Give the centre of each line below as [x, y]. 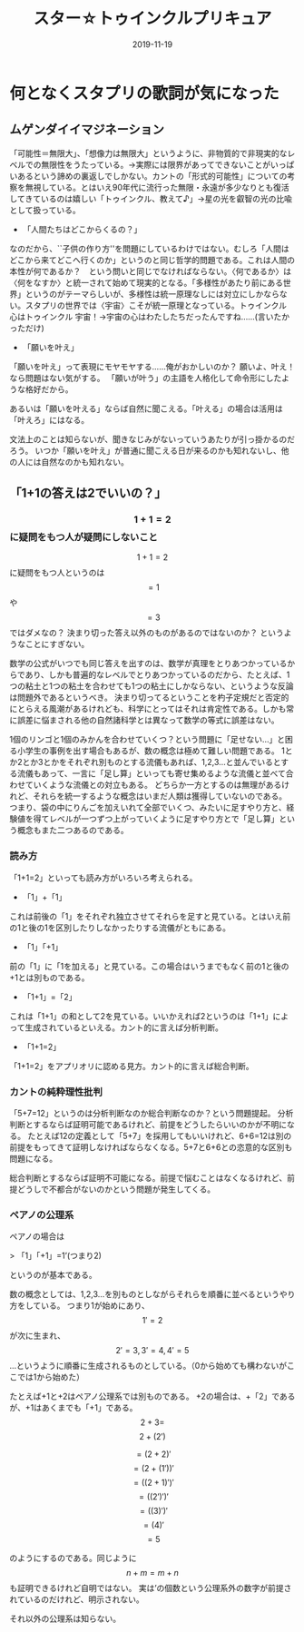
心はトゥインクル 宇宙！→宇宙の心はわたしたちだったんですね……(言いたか [150, 316]
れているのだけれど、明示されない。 [77, 1599]
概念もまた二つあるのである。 [73, 831]
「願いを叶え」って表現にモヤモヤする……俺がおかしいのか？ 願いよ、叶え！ [152, 366]
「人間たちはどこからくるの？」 [82, 229]
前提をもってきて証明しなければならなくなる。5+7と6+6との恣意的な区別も [151, 1147]
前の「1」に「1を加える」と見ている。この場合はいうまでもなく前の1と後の [149, 966]
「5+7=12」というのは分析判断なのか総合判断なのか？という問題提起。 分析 [152, 1114]
